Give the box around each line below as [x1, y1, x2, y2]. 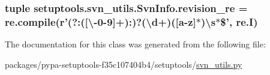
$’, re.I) [220, 14, 258, 29]
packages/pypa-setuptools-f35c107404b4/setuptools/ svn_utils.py [5, 58, 242, 70]
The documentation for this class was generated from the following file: [5, 38, 266, 50]
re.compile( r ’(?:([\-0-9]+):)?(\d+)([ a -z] [5, 14, 196, 29]
